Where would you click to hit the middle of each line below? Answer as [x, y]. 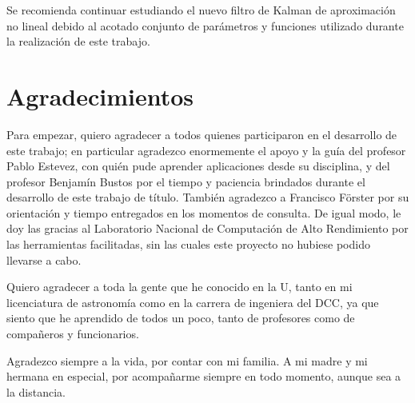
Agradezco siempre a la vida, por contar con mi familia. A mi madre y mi [187, 360]
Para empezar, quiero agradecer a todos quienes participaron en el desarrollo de [202, 134]
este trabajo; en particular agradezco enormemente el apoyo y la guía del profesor [206, 150]
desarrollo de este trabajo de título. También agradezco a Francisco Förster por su [208, 197]
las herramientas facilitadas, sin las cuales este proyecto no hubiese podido [188, 244]
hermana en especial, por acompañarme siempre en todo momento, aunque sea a [204, 376]
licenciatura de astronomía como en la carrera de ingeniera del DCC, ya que [193, 302]
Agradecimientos [100, 96]
